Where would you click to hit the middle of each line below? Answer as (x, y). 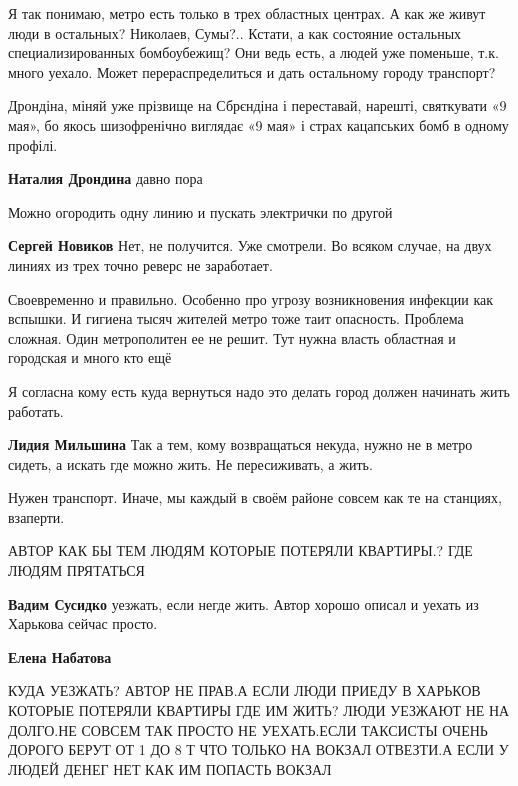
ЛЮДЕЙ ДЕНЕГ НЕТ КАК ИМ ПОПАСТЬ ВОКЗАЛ (170, 768)
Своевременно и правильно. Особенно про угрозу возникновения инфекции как (251, 298)
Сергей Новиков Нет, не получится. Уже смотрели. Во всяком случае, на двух (250, 245)
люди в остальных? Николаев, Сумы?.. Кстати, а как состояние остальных (235, 32)
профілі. (33, 144)
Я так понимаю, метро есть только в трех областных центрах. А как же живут (247, 13)
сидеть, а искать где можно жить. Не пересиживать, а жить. (190, 463)
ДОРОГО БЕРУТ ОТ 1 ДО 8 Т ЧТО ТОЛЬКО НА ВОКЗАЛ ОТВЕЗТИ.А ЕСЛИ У (258, 749)
